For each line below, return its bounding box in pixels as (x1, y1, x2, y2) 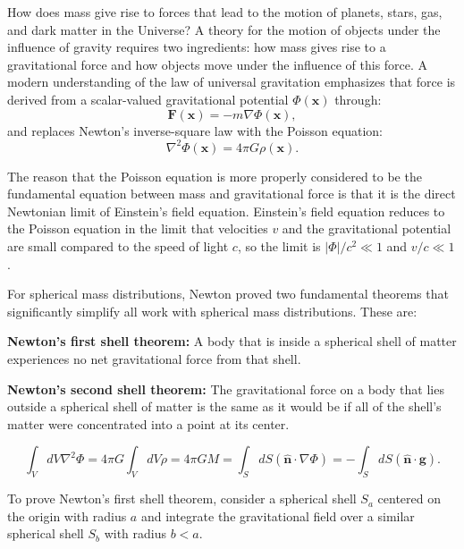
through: (334, 89, 382, 108)
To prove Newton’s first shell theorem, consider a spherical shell (7, 489, 357, 508)
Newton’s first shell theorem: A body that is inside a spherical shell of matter (7, 332, 457, 351)
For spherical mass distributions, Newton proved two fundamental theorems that (7, 284, 449, 303)
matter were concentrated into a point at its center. (7, 414, 290, 433)
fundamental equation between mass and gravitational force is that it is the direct (7, 184, 456, 203)
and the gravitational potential (282, 219, 451, 238)
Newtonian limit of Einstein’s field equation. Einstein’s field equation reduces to (7, 201, 445, 220)
